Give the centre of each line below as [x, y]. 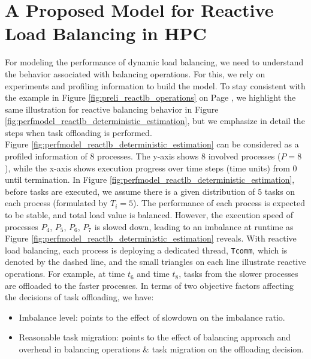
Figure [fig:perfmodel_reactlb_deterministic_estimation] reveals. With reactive [151, 238]
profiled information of [46, 156]
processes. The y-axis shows [148, 156]
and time [153, 274]
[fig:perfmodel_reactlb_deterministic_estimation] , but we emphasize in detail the [155, 121]
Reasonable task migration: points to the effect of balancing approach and [155, 337]
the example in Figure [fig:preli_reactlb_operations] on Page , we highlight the [150, 97]
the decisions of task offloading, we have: [79, 297]
